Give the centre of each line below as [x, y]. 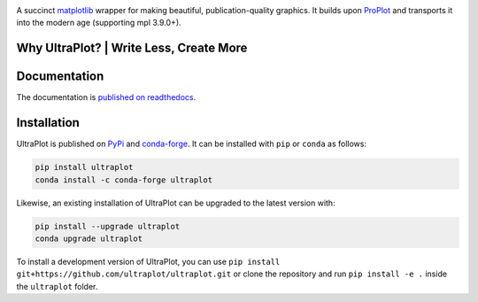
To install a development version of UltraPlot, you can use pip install [148, 261]
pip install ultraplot [84, 167]
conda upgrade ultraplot [89, 238]
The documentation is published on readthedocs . [106, 97]
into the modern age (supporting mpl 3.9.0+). [99, 23]
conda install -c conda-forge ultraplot [123, 180]
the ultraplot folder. [57, 286]
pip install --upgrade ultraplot [108, 226]
